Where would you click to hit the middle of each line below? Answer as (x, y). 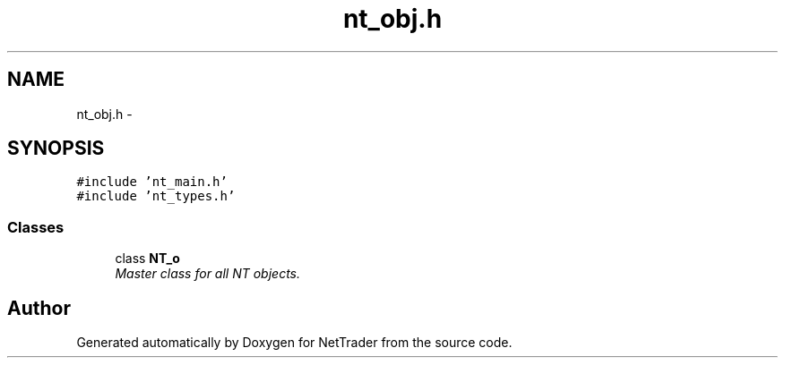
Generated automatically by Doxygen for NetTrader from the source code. (294, 343)
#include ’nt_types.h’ (156, 196)
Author (39, 308)
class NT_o (147, 259)
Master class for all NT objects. (208, 274)
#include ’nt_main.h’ (152, 182)
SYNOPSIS (56, 149)
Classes (36, 227)
